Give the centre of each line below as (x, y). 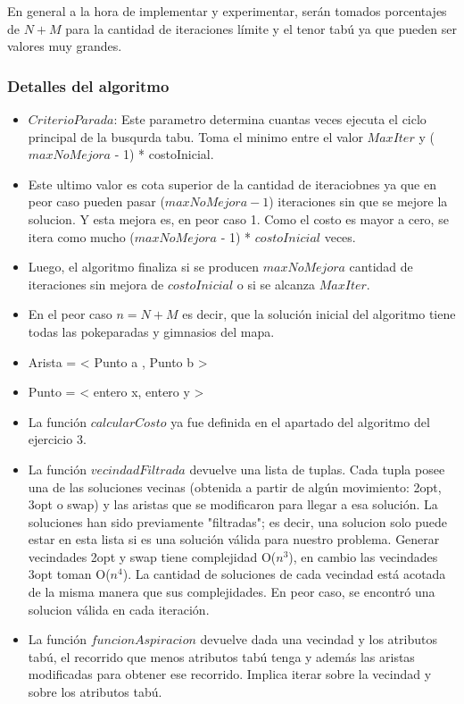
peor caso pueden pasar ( (96, 201)
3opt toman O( (69, 574)
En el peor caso (70, 314)
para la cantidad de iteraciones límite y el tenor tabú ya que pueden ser (261, 28)
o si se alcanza (276, 284)
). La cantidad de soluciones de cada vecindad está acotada (284, 574)
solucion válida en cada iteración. (119, 609)
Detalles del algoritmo (88, 85)
